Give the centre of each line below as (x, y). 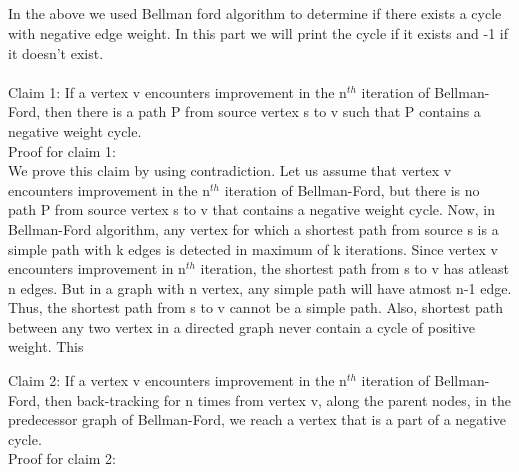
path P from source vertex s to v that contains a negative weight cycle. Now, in (251, 209)
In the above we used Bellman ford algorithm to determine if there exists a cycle (255, 13)
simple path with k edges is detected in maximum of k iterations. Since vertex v (253, 248)
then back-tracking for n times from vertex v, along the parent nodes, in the (278, 399)
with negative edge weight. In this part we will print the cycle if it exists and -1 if (258, 32)
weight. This (46, 346)
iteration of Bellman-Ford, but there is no (352, 189)
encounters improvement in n (97, 268)
